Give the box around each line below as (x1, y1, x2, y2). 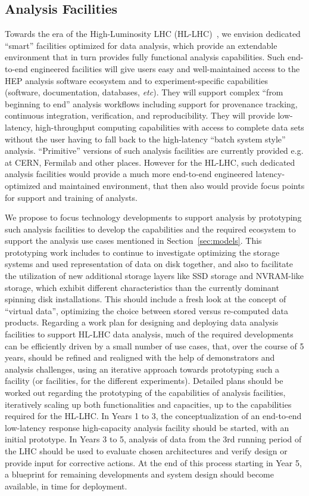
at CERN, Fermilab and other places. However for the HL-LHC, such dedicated (5, 156, 295, 168)
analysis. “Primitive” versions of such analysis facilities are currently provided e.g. (5, 144, 304, 157)
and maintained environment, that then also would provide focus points (43, 179, 305, 191)
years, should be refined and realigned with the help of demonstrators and (5, 351, 275, 364)
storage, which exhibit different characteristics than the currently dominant (5, 281, 279, 293)
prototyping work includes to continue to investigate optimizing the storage (5, 246, 280, 258)
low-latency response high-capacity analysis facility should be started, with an (5, 421, 289, 433)
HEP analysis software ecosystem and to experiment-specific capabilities (5, 74, 268, 86)
